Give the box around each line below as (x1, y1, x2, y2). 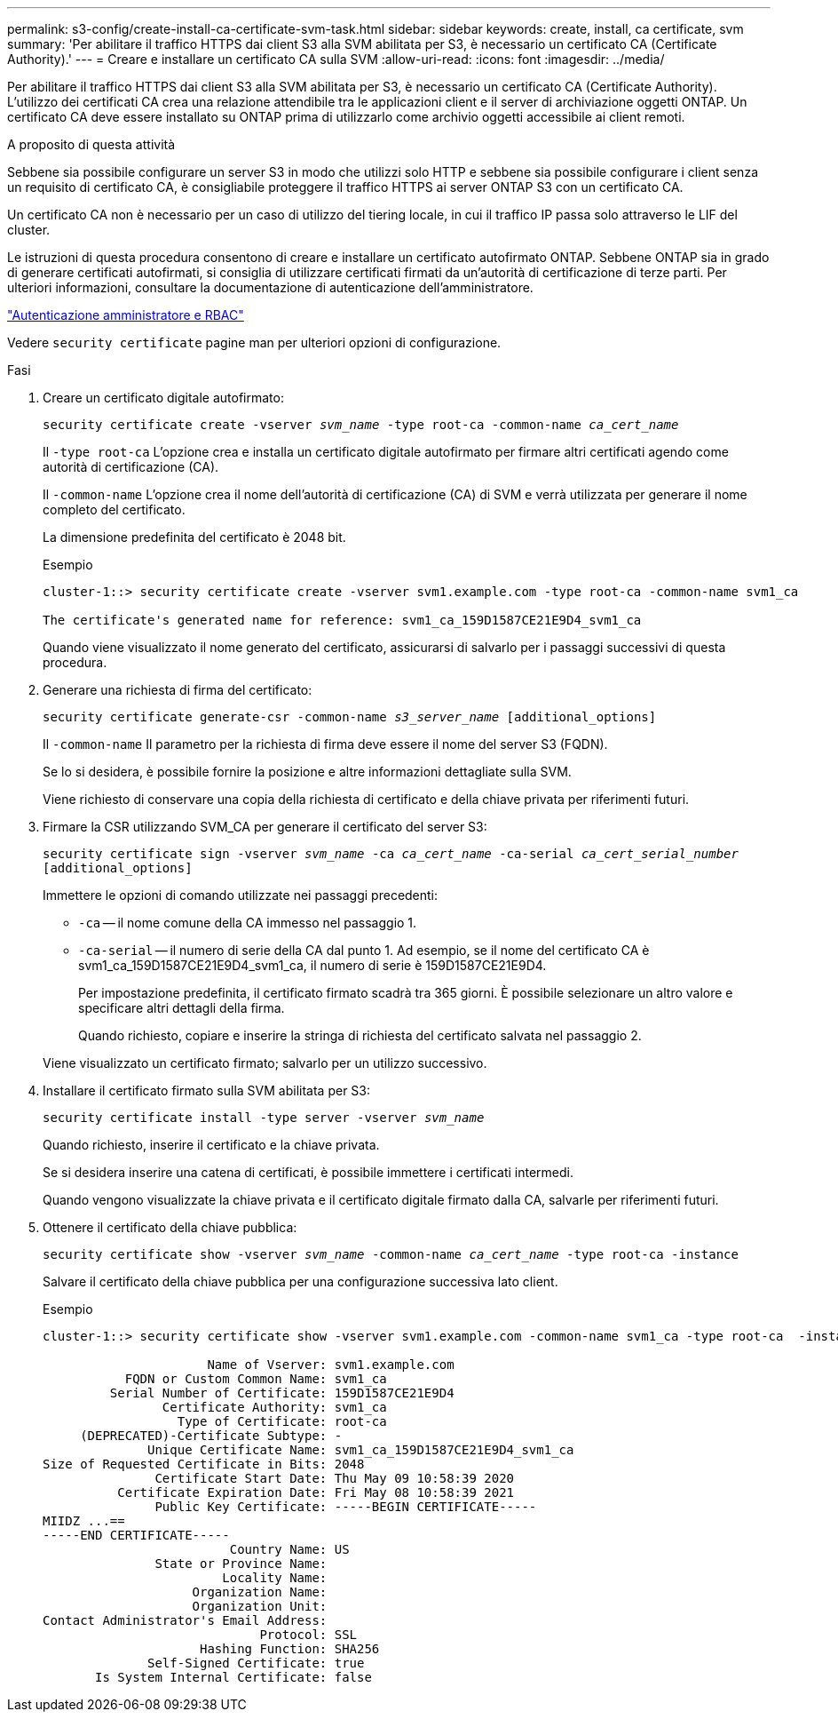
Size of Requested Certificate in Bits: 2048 (43, 1457, 365, 1471)
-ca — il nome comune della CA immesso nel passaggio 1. (78, 915, 417, 930)
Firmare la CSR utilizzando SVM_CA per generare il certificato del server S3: (43, 819, 487, 834)
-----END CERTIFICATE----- (43, 1528, 230, 1542)
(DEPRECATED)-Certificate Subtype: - (80, 1429, 343, 1443)
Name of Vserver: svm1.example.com (207, 1357, 455, 1372)
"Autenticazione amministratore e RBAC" (7, 307, 244, 322)
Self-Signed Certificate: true (147, 1656, 365, 1670)
